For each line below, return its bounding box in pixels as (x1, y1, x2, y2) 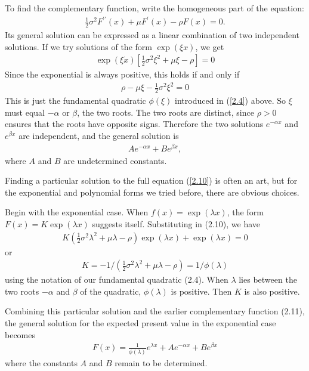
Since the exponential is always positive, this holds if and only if (5, 68, 240, 81)
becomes (5, 328, 36, 341)
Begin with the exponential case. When (5, 206, 149, 218)
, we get (195, 40, 224, 52)
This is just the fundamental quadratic (5, 94, 146, 107)
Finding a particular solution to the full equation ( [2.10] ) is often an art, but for (5, 174, 298, 187)
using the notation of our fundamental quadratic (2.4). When (5, 273, 228, 286)
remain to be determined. (115, 356, 208, 369)
